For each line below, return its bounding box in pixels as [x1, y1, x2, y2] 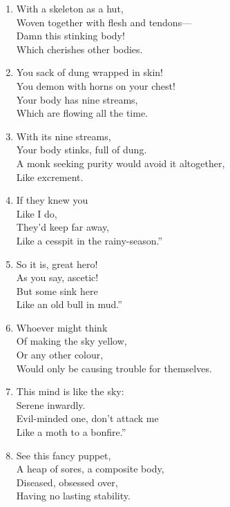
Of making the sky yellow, [16, 334, 127, 348]
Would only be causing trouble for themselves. [16, 361, 212, 375]
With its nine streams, [16, 128, 111, 143]
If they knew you [16, 193, 88, 207]
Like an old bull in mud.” [16, 297, 122, 312]
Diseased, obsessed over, [16, 475, 118, 489]
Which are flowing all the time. [16, 106, 148, 120]
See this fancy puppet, [16, 448, 111, 462]
